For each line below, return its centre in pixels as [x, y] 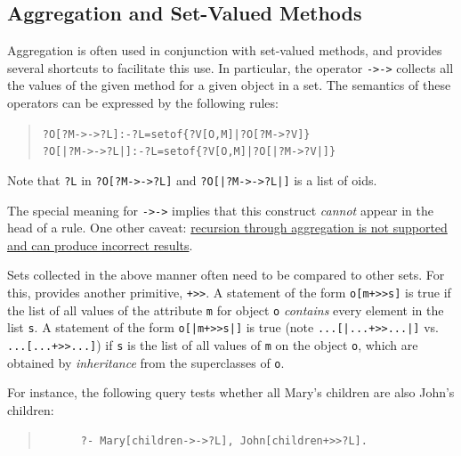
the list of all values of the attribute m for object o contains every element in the [226, 309]
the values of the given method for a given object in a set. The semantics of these [229, 85]
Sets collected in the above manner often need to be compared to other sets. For [226, 275]
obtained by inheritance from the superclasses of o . [146, 362]
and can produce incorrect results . [100, 244]
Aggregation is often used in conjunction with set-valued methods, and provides [225, 50]
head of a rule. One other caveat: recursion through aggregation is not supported [227, 228]
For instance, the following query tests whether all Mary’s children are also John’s [231, 392]
